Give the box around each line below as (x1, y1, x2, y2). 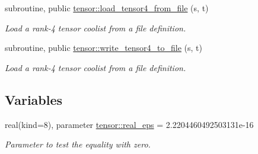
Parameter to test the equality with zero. (5, 138, 151, 150)
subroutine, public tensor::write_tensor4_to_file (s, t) (5, 41, 203, 54)
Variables (5, 90, 63, 108)
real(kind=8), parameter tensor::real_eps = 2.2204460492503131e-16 (5, 118, 254, 130)
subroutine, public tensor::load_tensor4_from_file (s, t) (5, 2, 209, 14)
